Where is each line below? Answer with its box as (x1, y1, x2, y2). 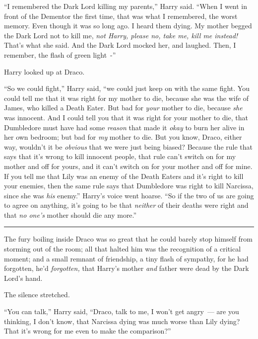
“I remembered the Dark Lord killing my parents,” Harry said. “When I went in (4, 1, 248, 11)
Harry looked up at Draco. (4, 66, 85, 77)
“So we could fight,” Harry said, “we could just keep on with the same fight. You (4, 83, 250, 93)
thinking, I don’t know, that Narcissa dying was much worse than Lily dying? (4, 316, 240, 326)
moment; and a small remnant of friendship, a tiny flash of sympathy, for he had (4, 253, 249, 263)
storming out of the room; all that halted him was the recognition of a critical (4, 244, 241, 254)
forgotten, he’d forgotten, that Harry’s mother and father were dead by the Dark (4, 263, 249, 273)
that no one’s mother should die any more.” (4, 209, 137, 220)
